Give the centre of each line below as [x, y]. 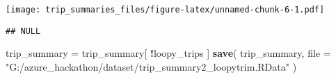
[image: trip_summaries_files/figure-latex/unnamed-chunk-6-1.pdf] [165, 10]
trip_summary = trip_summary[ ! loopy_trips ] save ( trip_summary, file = [168, 53]
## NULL [23, 31]
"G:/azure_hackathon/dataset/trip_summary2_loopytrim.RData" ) [151, 66]
